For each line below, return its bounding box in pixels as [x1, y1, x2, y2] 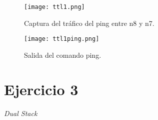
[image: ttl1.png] [24, 3, 85, 10]
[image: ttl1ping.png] [24, 35, 99, 43]
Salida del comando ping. [24, 49, 101, 60]
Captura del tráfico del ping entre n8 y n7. [24, 17, 154, 28]
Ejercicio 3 [4, 79, 78, 99]
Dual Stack [4, 108, 37, 118]
